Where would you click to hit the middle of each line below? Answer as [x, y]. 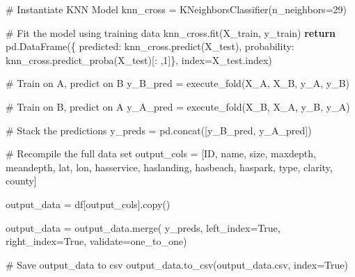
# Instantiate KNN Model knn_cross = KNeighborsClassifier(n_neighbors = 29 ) [176, 9]
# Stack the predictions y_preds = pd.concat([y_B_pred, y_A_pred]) [159, 130]
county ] [21, 181]
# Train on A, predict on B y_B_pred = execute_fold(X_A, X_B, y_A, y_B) [178, 83]
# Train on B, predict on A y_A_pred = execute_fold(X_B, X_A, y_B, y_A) [178, 106]
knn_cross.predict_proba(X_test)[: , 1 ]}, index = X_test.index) [139, 60]
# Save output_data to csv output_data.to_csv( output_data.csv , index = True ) [177, 264]
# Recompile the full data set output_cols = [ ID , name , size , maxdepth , [161, 153]
